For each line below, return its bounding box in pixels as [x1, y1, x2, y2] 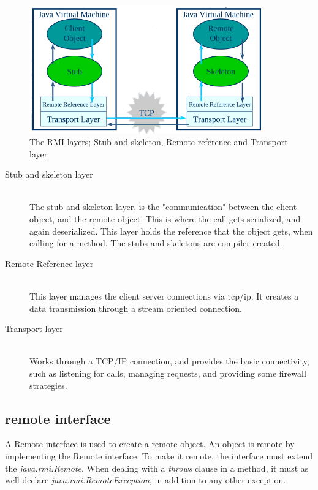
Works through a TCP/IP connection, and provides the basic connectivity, [29, 355, 309, 367]
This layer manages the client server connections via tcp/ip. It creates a [29, 290, 299, 303]
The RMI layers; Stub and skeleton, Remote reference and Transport [29, 135, 288, 148]
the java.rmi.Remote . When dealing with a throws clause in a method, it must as [5, 461, 309, 474]
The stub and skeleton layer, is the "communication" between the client [29, 200, 297, 213]
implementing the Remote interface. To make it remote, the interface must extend [5, 449, 312, 462]
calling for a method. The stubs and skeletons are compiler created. [29, 236, 282, 249]
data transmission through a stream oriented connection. [29, 301, 242, 314]
